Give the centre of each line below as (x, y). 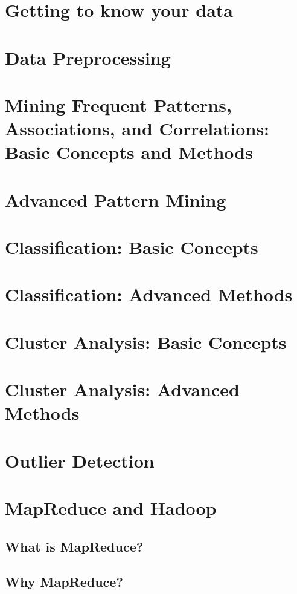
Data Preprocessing (88, 57)
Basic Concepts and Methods (129, 152)
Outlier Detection (80, 460)
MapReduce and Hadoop (111, 508)
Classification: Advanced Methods (149, 294)
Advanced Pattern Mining (116, 199)
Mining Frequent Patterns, (118, 104)
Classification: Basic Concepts (132, 247)
